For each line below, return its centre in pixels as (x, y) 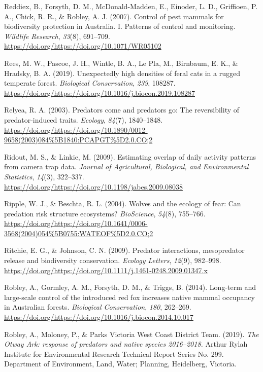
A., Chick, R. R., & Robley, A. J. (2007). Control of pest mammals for (114, 16)
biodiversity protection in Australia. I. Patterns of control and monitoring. (120, 26)
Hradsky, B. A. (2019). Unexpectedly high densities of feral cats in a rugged (122, 73)
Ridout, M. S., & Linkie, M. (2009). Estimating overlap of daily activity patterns (130, 156)
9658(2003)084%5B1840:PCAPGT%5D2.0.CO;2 (78, 140)
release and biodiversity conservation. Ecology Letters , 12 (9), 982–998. (113, 260)
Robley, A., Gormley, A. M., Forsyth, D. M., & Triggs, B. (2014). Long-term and (130, 287)
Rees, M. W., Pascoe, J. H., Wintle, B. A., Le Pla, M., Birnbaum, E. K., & (121, 63)
